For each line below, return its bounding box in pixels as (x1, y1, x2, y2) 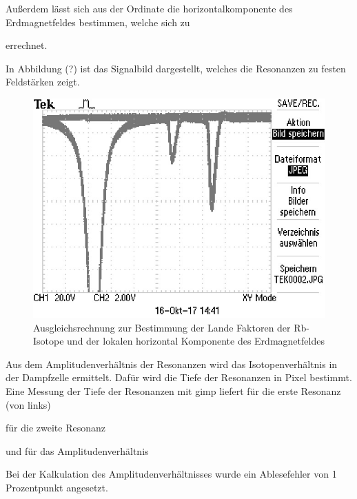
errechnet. (6, 38, 48, 52)
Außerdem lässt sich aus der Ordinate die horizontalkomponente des (6, 1, 293, 15)
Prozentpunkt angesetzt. (6, 480, 108, 494)
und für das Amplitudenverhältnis (6, 443, 149, 458)
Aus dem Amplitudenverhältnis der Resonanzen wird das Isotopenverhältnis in (6, 356, 338, 371)
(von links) (6, 397, 51, 411)
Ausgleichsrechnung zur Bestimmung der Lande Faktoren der (33, 320, 291, 334)
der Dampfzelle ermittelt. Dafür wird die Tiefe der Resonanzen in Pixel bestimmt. (6, 370, 352, 385)
